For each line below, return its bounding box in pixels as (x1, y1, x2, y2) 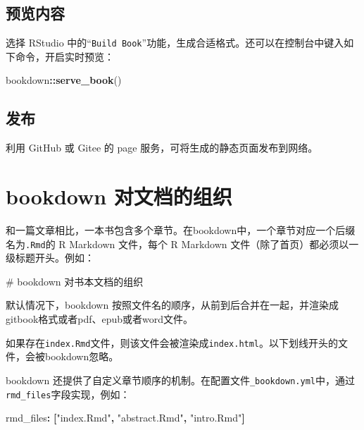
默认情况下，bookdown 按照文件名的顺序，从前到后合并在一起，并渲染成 (6, 297, 339, 312)
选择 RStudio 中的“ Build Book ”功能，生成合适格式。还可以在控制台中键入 (6, 35, 344, 50)
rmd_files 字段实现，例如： (6, 386, 130, 401)
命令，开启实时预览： (15, 49, 114, 63)
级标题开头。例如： (6, 250, 94, 265)
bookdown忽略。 (44, 349, 119, 364)
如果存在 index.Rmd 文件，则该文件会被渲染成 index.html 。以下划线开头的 (6, 335, 339, 350)
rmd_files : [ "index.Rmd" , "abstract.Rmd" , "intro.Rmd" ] (6, 410, 245, 425)
